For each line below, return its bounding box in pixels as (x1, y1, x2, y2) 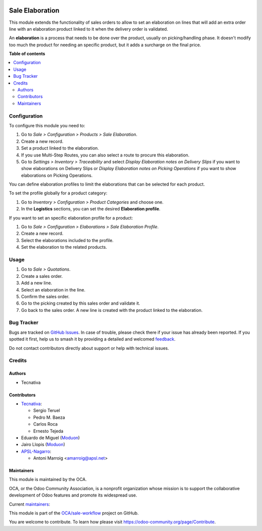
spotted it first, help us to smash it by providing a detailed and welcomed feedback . (9, 336, 176, 342)
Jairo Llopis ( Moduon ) (21, 442, 65, 447)
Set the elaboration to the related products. (21, 244, 107, 250)
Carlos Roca (33, 421, 58, 427)
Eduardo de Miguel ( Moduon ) (21, 435, 80, 441)
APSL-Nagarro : (21, 448, 51, 454)
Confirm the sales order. (21, 293, 70, 299)
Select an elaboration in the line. (21, 287, 86, 292)
